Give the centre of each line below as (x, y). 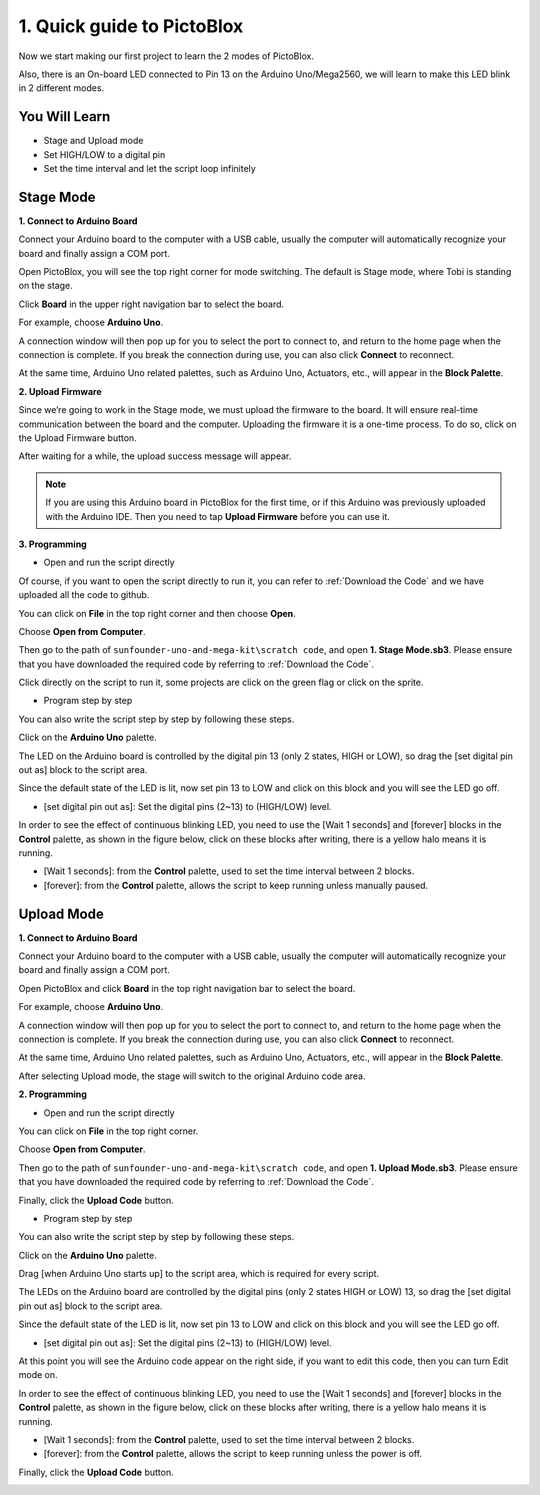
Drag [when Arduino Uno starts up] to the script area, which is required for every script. (199, 1274)
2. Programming (52, 1094)
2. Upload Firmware (60, 391)
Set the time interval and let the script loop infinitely (150, 169)
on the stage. (46, 286)
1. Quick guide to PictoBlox (131, 26)
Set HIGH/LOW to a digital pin (104, 154)
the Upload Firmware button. (77, 438)
